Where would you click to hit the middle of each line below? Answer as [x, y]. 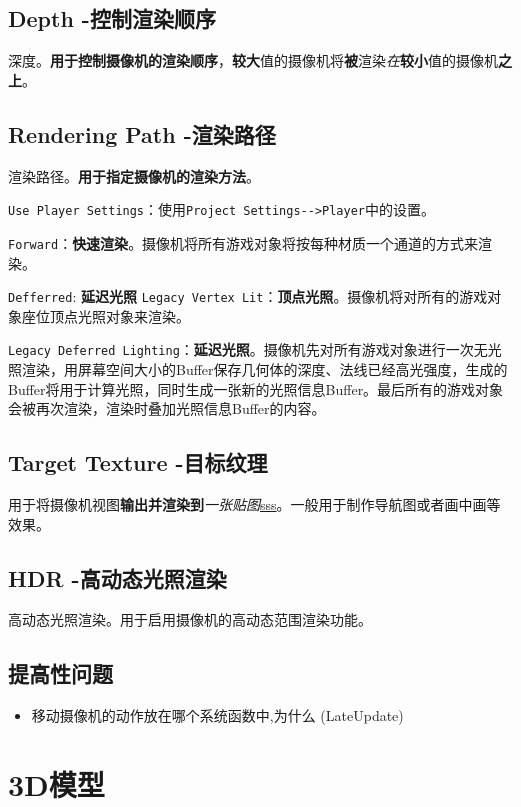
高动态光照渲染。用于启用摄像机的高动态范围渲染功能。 [190, 619]
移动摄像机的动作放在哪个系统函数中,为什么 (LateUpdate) [217, 715]
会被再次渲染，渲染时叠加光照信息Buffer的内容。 [167, 408]
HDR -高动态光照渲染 [117, 577]
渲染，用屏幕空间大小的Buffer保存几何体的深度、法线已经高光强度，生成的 [264, 369]
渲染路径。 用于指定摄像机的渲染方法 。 [134, 175]
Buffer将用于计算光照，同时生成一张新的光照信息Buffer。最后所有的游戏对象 [256, 388]
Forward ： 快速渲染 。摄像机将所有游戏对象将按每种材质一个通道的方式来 [243, 242]
